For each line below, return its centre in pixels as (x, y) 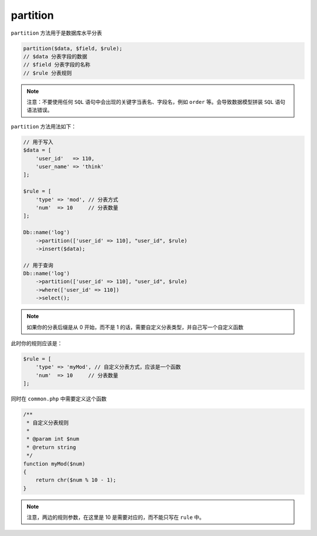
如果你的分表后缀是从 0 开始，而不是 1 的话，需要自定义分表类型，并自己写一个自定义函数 (135, 327)
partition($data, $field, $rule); (73, 48)
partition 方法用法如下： (43, 126)
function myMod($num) (54, 463)
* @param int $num (53, 439)
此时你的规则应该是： (37, 343)
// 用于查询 (38, 265)
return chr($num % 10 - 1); (76, 480)
